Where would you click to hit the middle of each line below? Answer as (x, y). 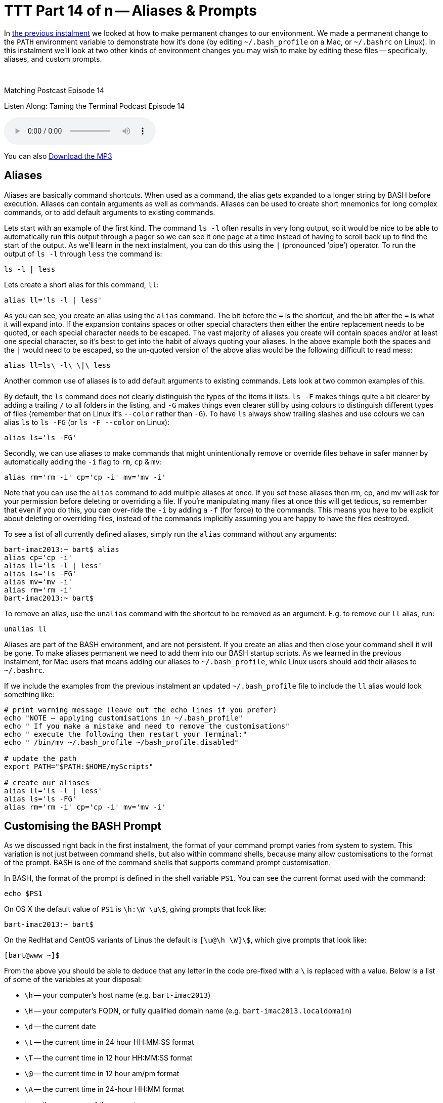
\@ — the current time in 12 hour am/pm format (102, 1074)
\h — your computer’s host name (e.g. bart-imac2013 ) (118, 995)
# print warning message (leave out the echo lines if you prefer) (141, 710)
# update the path (40, 758)
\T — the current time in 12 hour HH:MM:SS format (108, 1058)
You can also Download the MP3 (58, 156)
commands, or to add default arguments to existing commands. (110, 212)
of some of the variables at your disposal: (73, 980)
